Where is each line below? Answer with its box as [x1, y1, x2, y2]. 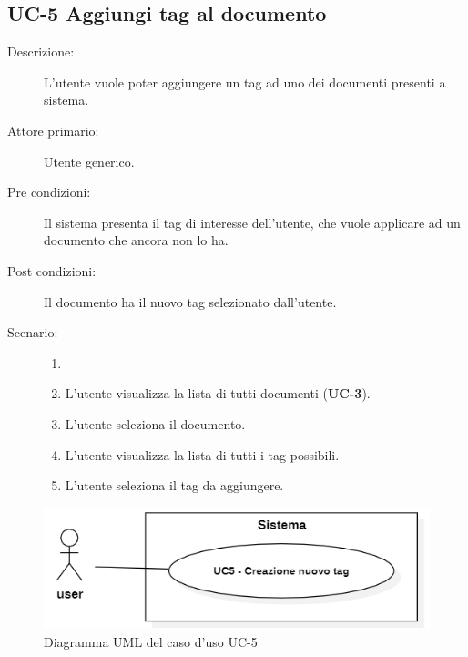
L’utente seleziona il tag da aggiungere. [65, 476, 284, 495]
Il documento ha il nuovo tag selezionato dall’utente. [44, 292, 337, 311]
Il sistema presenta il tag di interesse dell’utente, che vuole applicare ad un [44, 212, 461, 231]
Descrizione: [7, 42, 75, 61]
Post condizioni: [7, 261, 97, 280]
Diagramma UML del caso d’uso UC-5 [44, 631, 258, 651]
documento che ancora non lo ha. [44, 231, 229, 250]
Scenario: [7, 323, 58, 342]
